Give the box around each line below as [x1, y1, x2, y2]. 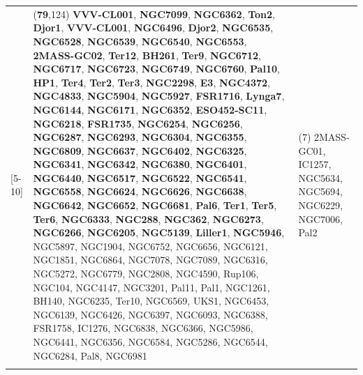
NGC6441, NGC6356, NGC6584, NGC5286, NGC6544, [33, 335, 268, 349]
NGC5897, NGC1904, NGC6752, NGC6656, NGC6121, [33, 238, 268, 253]
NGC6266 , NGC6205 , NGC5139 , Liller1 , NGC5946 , [33, 225, 285, 240]
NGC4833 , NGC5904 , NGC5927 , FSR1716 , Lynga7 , [33, 89, 285, 103]
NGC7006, [298, 211, 343, 226]
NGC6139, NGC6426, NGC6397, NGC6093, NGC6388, [33, 307, 268, 321]
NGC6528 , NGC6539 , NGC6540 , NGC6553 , [33, 33, 247, 48]
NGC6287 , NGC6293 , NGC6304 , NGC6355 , [33, 130, 247, 144]
